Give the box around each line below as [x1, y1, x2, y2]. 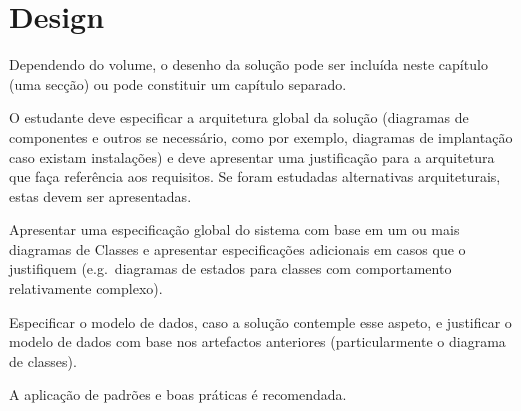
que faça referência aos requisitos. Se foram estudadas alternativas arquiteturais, [9, 166, 501, 187]
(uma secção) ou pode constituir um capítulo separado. [9, 73, 347, 94]
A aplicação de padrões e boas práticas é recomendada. [9, 384, 347, 405]
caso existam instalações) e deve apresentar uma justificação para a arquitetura [9, 146, 495, 167]
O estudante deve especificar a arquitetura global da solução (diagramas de [9, 107, 469, 128]
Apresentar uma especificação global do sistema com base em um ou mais [9, 219, 460, 240]
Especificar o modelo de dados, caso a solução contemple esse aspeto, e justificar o [9, 311, 512, 332]
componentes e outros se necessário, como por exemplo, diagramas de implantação [9, 126, 513, 147]
